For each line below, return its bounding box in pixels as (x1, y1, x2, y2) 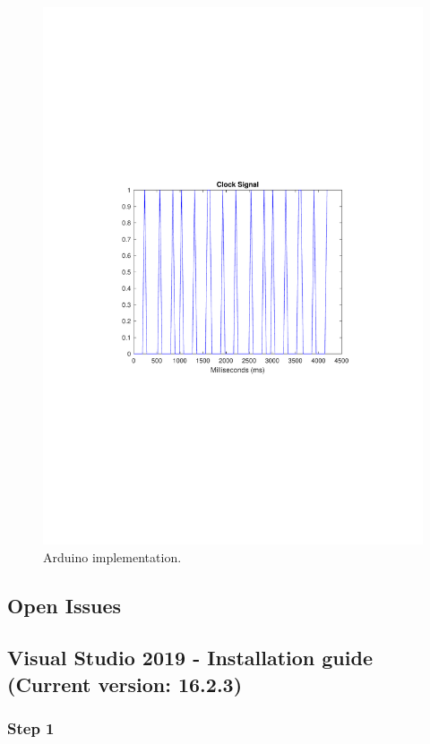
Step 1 (7, 716, 55, 739)
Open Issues (7, 591, 122, 619)
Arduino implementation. (43, 547, 182, 566)
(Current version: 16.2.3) (7, 670, 243, 697)
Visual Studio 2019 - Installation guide (7, 644, 373, 671)
